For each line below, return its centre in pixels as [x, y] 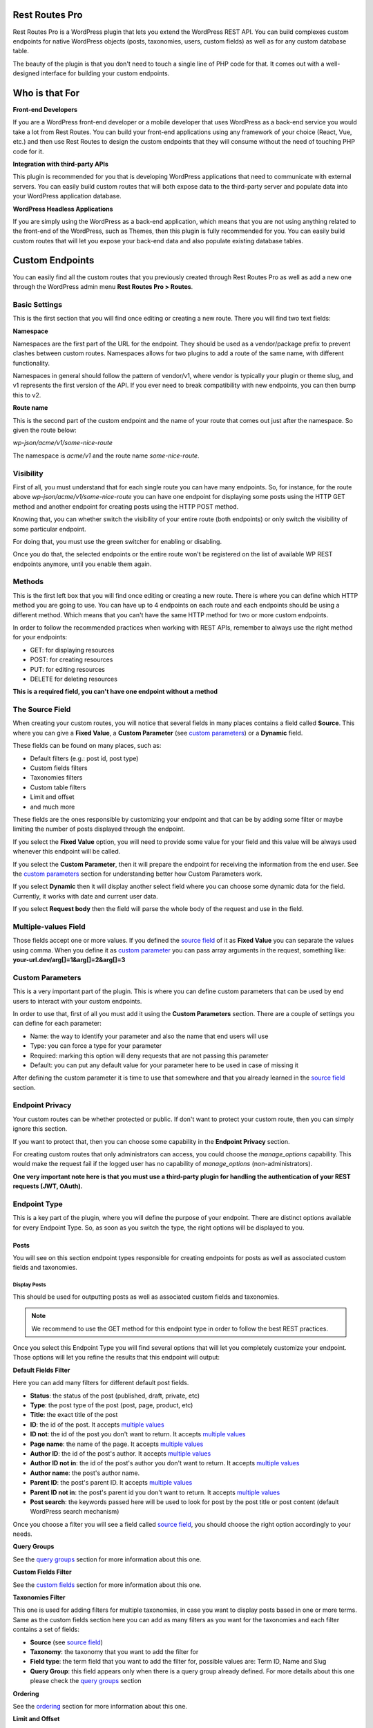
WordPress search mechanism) [75, 1512]
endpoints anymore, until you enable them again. [82, 564]
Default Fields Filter [41, 1370]
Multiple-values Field [49, 926]
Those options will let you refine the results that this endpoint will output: [116, 1358]
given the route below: [45, 430]
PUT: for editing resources [68, 669]
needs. [22, 1534]
